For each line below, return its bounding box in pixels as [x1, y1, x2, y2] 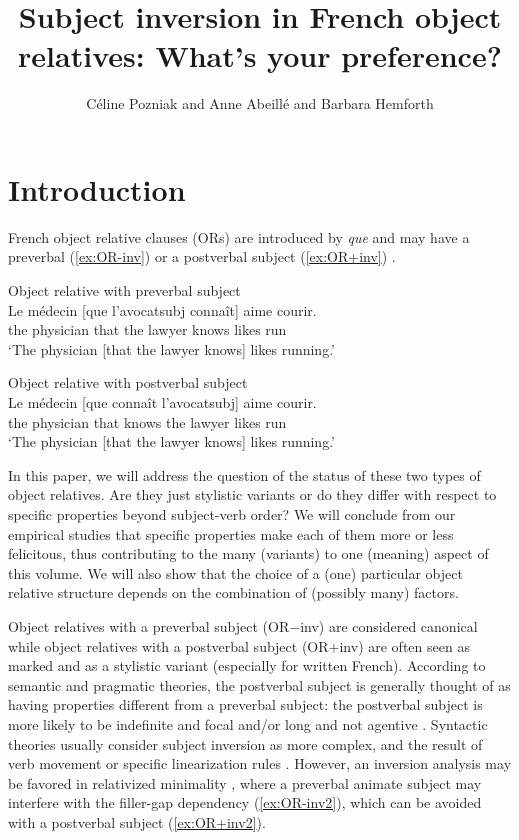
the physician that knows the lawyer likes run [8, 411, 287, 432]
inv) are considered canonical [300, 615, 478, 636]
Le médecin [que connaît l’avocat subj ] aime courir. [8, 392, 317, 412]
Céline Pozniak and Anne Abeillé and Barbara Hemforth [86, 93, 434, 114]
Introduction [8, 168, 186, 209]
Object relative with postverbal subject [8, 372, 248, 393]
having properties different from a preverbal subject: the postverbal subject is [8, 694, 483, 715]
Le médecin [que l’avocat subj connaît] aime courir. [8, 299, 317, 320]
